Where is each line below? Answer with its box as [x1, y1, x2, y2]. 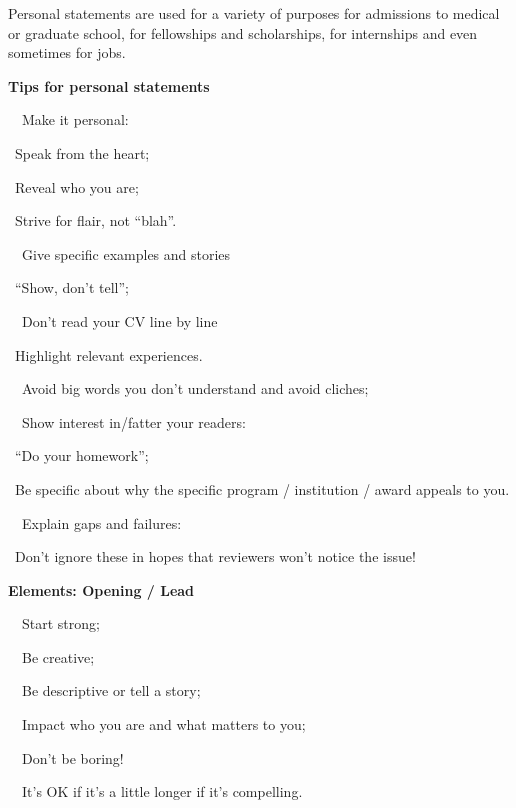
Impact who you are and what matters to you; [21, 714, 306, 735]
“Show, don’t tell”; [14, 277, 129, 298]
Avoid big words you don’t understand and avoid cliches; [21, 378, 369, 399]
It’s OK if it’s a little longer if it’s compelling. [21, 781, 303, 802]
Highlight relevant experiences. [14, 344, 203, 365]
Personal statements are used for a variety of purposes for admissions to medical [8, 3, 500, 23]
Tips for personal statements [8, 75, 210, 96]
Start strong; [21, 613, 100, 634]
